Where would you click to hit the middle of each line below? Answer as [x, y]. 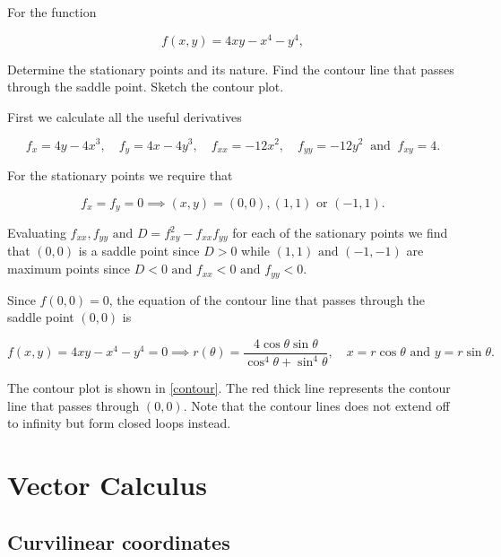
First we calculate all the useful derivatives [125, 116]
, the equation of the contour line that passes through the [267, 299]
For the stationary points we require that [120, 174]
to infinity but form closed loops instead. [119, 423]
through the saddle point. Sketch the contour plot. [146, 87]
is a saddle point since [139, 251]
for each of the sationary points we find [340, 233]
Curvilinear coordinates [119, 541]
